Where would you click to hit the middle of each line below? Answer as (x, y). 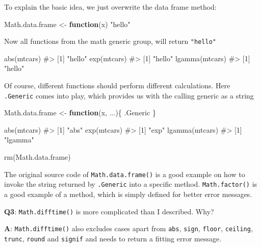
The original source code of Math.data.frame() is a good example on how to (125, 174)
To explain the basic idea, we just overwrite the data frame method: (110, 7)
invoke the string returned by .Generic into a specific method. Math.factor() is (131, 184)
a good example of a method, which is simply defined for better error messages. (128, 194)
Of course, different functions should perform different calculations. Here (117, 85)
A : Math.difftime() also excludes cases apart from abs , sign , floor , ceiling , (128, 228)
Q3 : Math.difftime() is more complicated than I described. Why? (109, 211)
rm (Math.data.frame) (37, 157)
